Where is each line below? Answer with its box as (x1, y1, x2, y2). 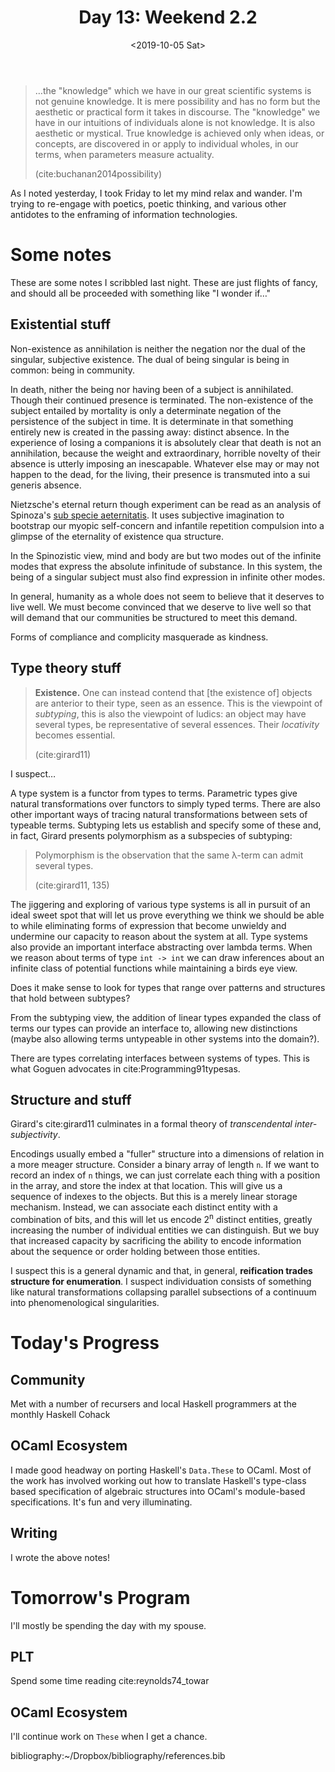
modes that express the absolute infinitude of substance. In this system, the (10, 560, 323, 572)
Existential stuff (10, 316, 112, 333)
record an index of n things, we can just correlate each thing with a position (10, 1169, 321, 1181)
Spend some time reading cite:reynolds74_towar (10, 1675, 210, 1687)
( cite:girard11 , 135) (34, 879, 110, 891)
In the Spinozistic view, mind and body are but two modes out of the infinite (10, 549, 322, 561)
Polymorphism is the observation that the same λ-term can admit (34, 849, 304, 861)
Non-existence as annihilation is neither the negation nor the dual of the (10, 342, 306, 355)
